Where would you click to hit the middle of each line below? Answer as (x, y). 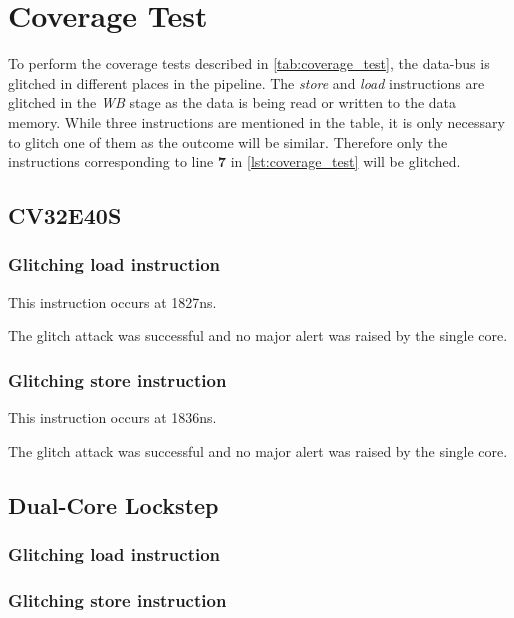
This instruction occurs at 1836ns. (112, 417)
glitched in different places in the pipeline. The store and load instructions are (246, 82)
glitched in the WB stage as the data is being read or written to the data (232, 102)
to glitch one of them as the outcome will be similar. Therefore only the (228, 141)
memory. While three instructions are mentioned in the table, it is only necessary (256, 121)
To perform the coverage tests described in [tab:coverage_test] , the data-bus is (249, 63)
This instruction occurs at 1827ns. (112, 301)
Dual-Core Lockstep (113, 504)
